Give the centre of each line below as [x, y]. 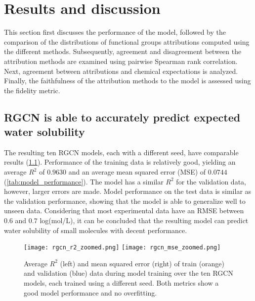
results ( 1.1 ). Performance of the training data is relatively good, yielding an [120, 162]
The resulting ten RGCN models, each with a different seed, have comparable [121, 152]
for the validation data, [211, 181]
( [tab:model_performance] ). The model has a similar [84, 181]
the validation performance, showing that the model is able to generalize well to [125, 201]
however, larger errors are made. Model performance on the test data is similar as [128, 191]
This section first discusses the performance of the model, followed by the [115, 32]
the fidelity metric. [32, 90]
